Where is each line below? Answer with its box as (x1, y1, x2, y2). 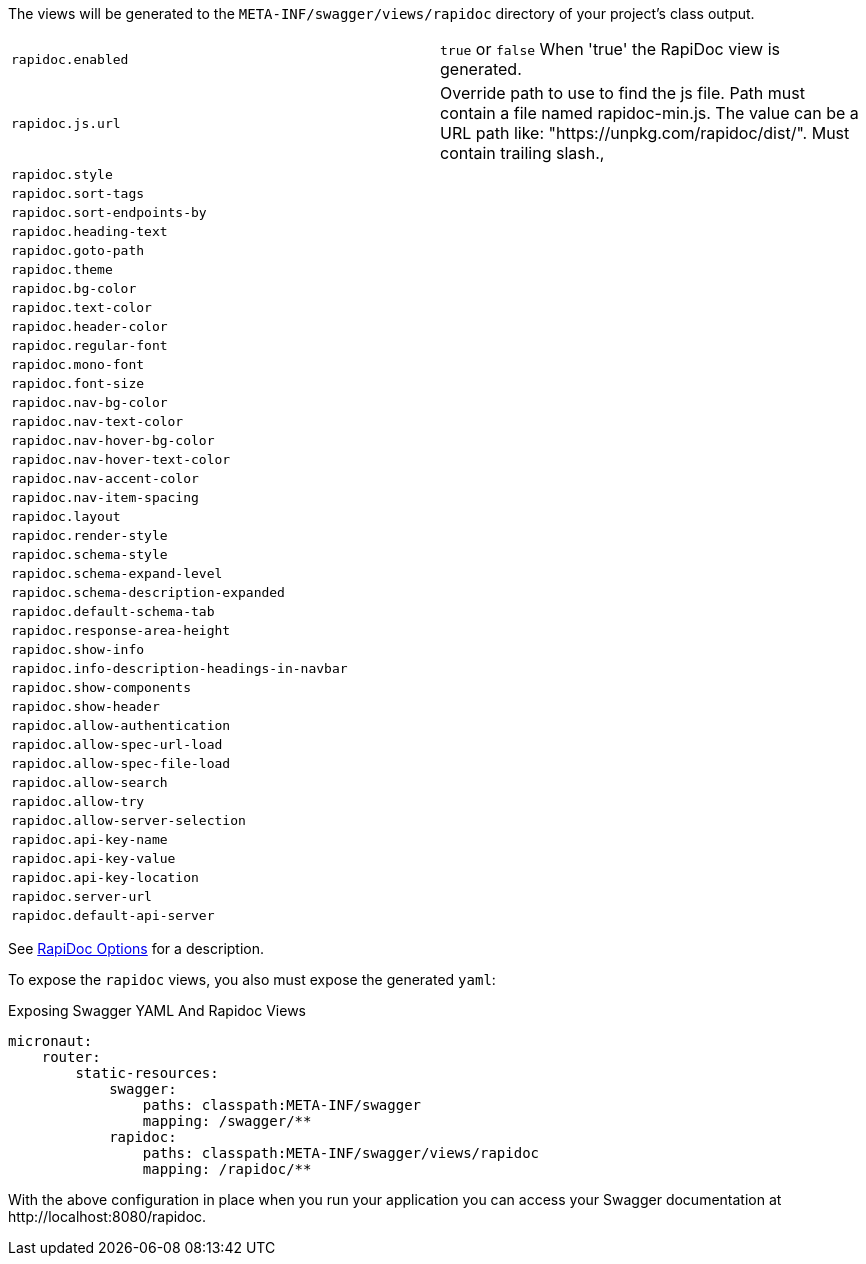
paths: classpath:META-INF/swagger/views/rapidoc (142, 1145, 540, 1161)
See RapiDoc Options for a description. (8, 940, 265, 957)
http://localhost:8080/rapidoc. (8, 1208, 207, 1225)
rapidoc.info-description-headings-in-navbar (11, 661, 348, 676)
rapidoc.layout (11, 509, 121, 524)
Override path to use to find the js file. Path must (440, 83, 805, 103)
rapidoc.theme (11, 262, 113, 277)
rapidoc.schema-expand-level (11, 566, 223, 581)
